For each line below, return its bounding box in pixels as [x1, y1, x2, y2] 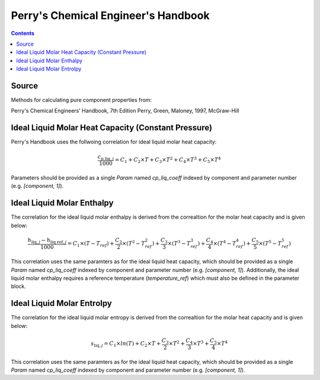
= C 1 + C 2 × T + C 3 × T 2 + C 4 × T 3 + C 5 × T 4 [114, 155, 222, 164]
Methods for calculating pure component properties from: [11, 97, 152, 104]
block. [11, 283, 27, 290]
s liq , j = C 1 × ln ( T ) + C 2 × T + [91, 340, 161, 349]
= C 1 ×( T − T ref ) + [67, 240, 115, 248]
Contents [11, 30, 35, 37]
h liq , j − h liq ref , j [27, 237, 67, 245]
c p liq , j [97, 153, 114, 161]
